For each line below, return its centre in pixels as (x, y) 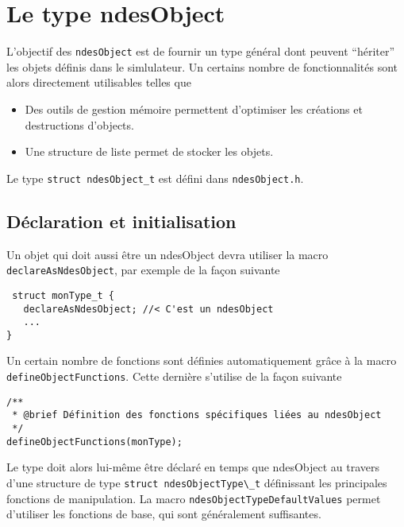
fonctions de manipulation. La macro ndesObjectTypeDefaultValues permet (194, 498)
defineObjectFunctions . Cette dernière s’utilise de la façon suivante (174, 376)
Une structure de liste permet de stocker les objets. (149, 151)
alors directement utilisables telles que (99, 82)
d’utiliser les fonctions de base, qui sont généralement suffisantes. (164, 514)
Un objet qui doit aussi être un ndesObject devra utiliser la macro (167, 254)
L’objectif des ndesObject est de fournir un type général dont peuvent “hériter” (201, 51)
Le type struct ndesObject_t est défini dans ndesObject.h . (155, 178)
